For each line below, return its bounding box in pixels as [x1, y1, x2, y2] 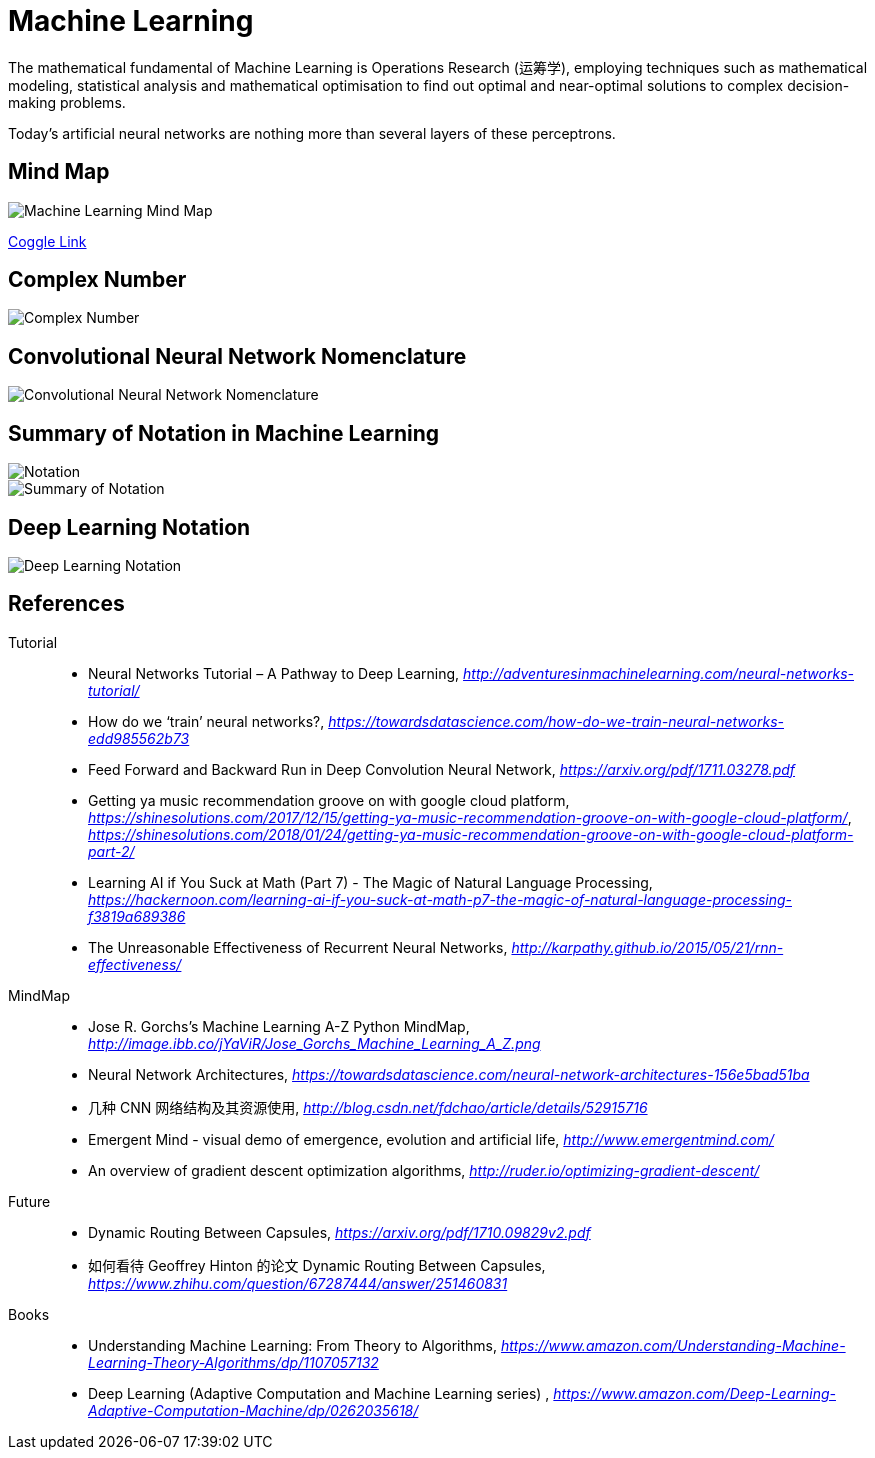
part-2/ [88, 842, 135, 860]
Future [8, 1192, 51, 1210]
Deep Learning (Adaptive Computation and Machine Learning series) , [88, 1384, 550, 1402]
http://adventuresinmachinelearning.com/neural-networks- [463, 664, 854, 682]
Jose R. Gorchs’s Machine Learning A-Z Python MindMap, [88, 1017, 470, 1035]
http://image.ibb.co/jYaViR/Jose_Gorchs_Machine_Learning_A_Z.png [88, 1034, 541, 1052]
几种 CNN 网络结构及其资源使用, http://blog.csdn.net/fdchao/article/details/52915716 [88, 1098, 648, 1116]
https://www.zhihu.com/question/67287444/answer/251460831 [88, 1274, 508, 1292]
